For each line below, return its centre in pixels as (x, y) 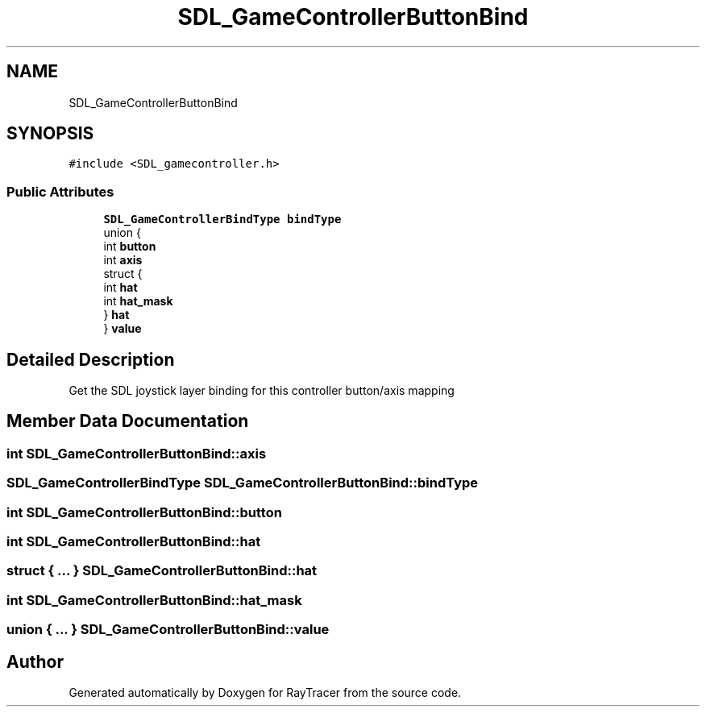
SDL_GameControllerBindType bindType (222, 220)
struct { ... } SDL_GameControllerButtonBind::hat (162, 571)
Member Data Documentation (128, 421)
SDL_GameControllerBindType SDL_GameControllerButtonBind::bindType (243, 483)
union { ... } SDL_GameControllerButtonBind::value (168, 630)
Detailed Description (91, 359)
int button (130, 247)
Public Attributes (60, 191)
